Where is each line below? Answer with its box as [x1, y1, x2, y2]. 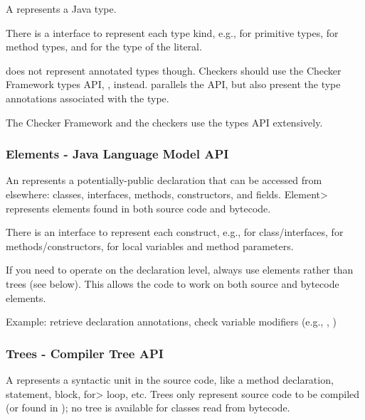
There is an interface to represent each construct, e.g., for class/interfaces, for [6, 225, 344, 239]
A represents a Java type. [6, 1, 117, 16]
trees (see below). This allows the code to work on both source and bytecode [6, 276, 339, 291]
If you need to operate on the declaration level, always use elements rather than [6, 262, 354, 277]
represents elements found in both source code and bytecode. [6, 200, 271, 215]
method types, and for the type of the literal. [6, 39, 202, 54]
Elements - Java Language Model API [6, 145, 229, 163]
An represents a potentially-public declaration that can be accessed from [6, 173, 322, 188]
